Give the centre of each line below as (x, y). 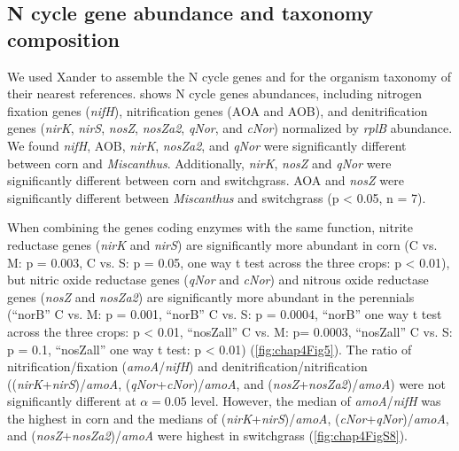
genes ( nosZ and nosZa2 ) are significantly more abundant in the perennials (211, 296)
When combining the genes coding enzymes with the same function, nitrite (210, 227)
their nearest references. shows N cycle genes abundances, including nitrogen (215, 93)
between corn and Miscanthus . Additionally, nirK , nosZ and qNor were (199, 163)
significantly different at (72, 401)
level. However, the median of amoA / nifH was (316, 401)
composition (63, 39)
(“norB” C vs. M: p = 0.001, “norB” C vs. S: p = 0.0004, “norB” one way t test (225, 314)
